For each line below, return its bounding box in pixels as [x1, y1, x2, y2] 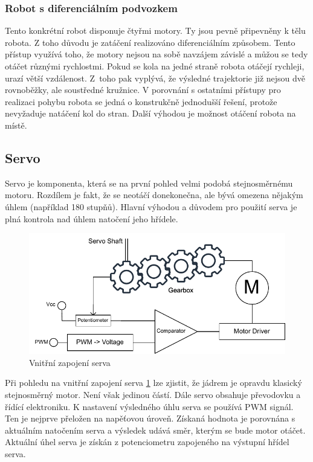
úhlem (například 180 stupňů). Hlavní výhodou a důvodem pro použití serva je [5, 200, 297, 213]
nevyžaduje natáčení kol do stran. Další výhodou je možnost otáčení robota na [5, 107, 296, 120]
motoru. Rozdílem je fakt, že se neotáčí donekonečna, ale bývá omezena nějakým [5, 188, 303, 201]
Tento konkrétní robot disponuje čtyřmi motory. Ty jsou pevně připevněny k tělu [5, 24, 306, 37]
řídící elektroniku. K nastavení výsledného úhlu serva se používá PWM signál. [5, 400, 294, 412]
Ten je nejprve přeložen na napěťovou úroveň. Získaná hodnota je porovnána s [5, 412, 295, 425]
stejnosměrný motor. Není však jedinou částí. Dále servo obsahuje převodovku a [5, 388, 301, 401]
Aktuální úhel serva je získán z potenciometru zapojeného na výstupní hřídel [5, 435, 289, 448]
